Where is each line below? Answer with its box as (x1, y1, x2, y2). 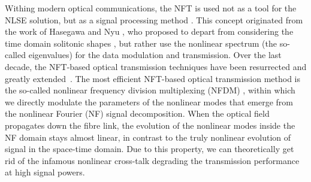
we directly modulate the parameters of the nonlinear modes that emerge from (5, 95, 294, 108)
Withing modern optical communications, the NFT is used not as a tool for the (5, 2, 297, 14)
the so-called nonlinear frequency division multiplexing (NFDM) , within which (5, 84, 295, 96)
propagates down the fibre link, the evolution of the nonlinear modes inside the (5, 119, 295, 131)
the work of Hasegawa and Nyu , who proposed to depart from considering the (5, 25, 294, 38)
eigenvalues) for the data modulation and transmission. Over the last (28, 48, 282, 61)
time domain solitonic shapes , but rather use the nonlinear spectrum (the (5, 37, 277, 49)
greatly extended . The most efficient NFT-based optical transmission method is (5, 72, 301, 84)
